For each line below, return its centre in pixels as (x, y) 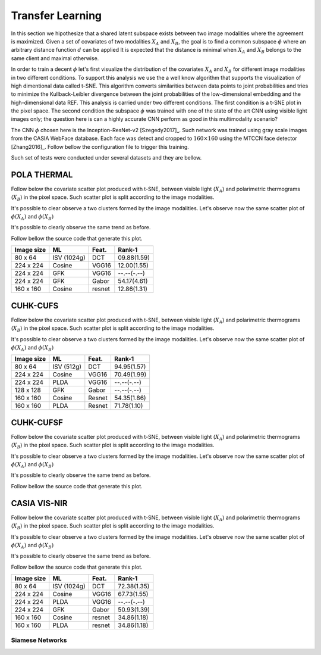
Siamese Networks (39, 640)
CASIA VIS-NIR (39, 503)
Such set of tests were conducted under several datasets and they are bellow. (106, 158)
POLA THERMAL (42, 175)
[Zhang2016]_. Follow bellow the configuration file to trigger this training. (100, 146)
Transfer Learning (56, 15)
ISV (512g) (67, 367)
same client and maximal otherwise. (55, 58)
